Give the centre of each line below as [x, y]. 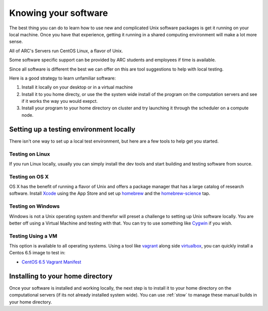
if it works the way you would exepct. [60, 101]
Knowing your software [59, 13]
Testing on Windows [34, 206]
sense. [16, 42]
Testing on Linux [30, 154]
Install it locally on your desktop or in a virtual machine [77, 87]
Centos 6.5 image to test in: [37, 253]
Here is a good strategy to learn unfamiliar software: [63, 78]
